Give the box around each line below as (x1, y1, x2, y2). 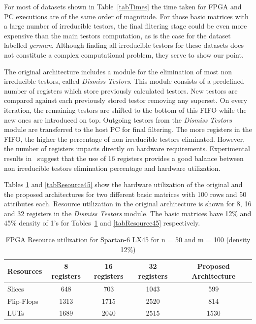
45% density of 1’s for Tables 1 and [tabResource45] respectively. (4, 218, 200, 228)
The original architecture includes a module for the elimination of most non (4, 66, 232, 76)
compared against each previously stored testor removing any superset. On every (4, 95, 248, 105)
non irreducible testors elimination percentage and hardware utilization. (4, 162, 221, 173)
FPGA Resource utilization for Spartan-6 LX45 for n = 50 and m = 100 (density (5, 234, 251, 245)
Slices (7, 283, 24, 293)
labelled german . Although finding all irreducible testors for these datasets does (4, 40, 244, 50)
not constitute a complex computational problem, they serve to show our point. (4, 49, 244, 60)
